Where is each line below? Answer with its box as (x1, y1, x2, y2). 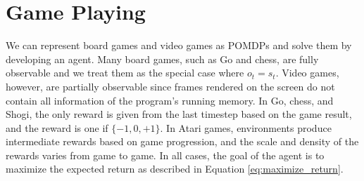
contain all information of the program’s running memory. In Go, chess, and (6, 93, 334, 107)
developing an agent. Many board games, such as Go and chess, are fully (6, 51, 319, 66)
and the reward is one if (6, 120, 108, 135)
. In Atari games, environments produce (160, 120, 332, 135)
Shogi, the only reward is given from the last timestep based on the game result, (6, 107, 352, 121)
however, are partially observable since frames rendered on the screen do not (6, 79, 335, 93)
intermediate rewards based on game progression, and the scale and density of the (6, 134, 359, 149)
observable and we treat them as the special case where (6, 65, 244, 80)
